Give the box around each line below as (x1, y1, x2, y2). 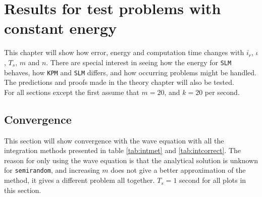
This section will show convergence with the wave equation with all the (4, 135, 224, 145)
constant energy (4, 18, 117, 38)
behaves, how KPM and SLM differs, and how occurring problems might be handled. (4, 67, 256, 77)
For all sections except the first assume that (4, 86, 139, 97)
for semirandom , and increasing (4, 165, 100, 175)
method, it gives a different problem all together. (4, 175, 155, 185)
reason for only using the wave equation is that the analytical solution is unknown (4, 155, 258, 165)
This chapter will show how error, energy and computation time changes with (4, 47, 244, 58)
